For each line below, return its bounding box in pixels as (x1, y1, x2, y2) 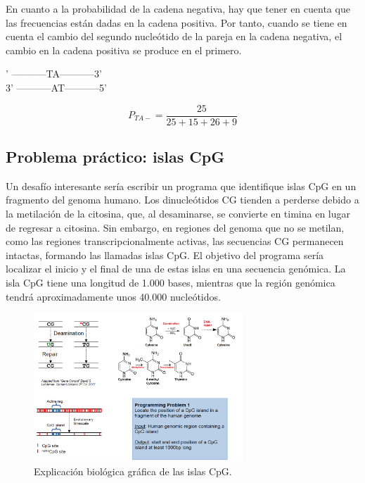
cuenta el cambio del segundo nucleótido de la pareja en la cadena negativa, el (6, 29, 342, 44)
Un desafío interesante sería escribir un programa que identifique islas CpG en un (6, 178, 357, 193)
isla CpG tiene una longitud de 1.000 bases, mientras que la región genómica (6, 275, 335, 289)
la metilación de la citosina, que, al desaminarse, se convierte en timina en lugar (6, 206, 350, 221)
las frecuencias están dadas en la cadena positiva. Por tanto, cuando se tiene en (6, 15, 347, 30)
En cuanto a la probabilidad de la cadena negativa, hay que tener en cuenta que (6, 1, 350, 15)
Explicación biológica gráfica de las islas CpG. (34, 463, 232, 478)
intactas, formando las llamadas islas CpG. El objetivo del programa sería (6, 247, 324, 262)
